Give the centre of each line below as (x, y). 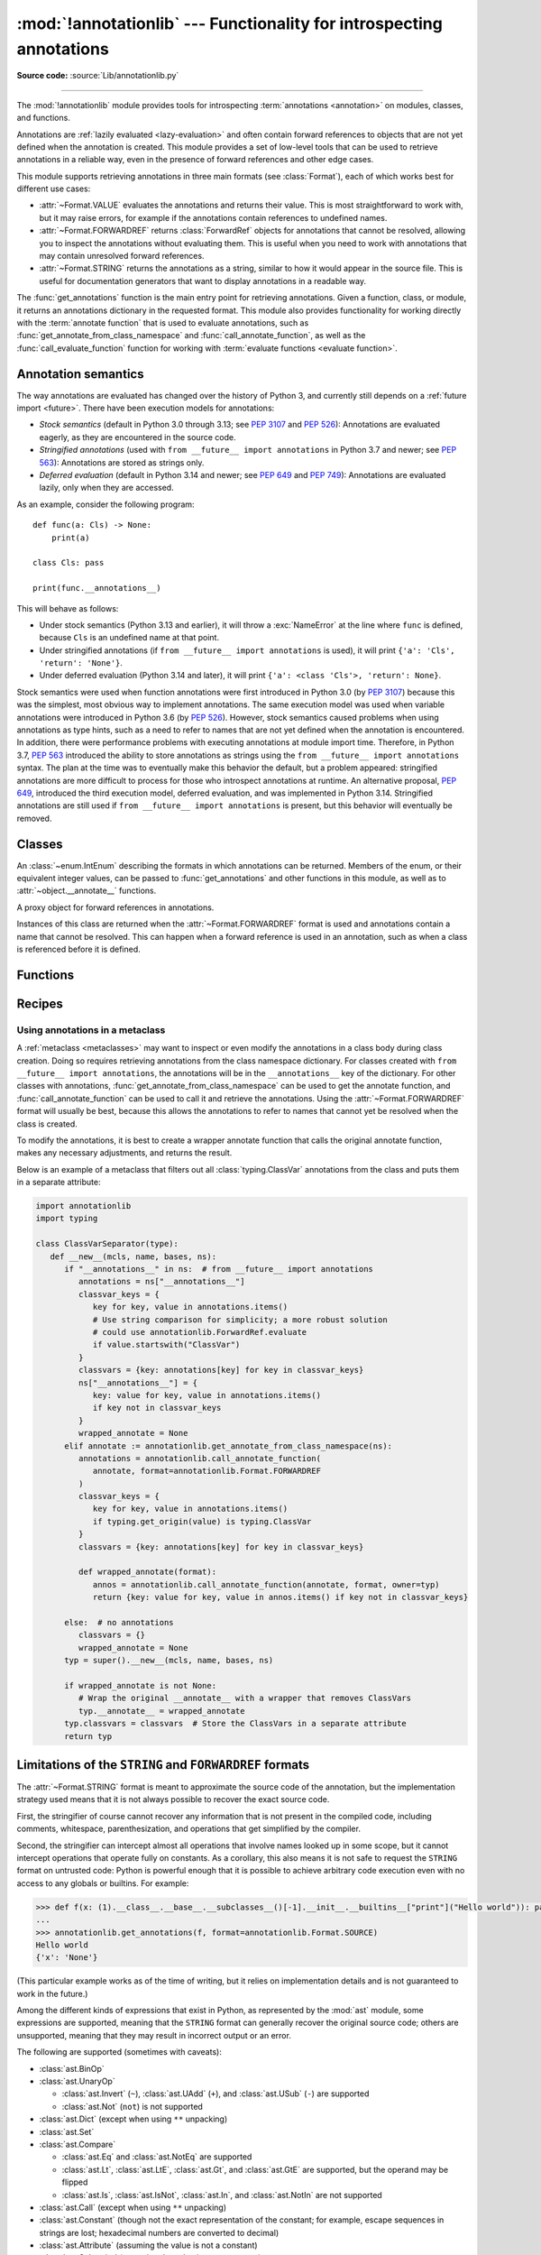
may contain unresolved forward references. (122, 256)
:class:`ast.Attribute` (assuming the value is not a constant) (148, 2245)
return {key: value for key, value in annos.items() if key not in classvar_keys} (280, 1597)
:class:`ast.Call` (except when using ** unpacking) (133, 2207)
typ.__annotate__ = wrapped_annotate (161, 1711)
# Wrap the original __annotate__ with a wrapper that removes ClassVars (245, 1698)
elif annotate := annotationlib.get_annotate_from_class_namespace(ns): (228, 1446)
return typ (88, 1736)
